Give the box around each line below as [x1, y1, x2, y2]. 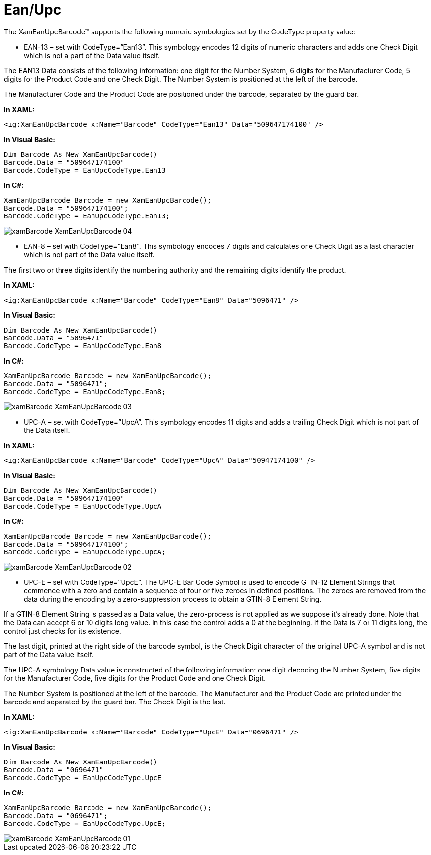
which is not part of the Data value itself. [24, 250, 154, 259]
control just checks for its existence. [4, 626, 121, 635]
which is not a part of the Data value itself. [24, 51, 160, 60]
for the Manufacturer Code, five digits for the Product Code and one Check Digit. [4, 673, 266, 682]
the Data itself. [24, 426, 70, 434]
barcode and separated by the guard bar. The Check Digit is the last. [4, 697, 226, 706]
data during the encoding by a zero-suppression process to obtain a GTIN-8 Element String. [24, 594, 322, 603]
